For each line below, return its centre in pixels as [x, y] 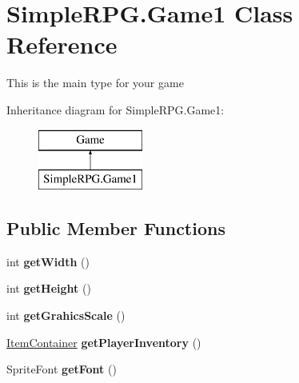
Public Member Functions [116, 228]
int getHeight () [49, 288]
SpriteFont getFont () [62, 369]
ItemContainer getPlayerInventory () [104, 342]
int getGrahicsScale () [66, 315]
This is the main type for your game [95, 83]
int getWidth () [48, 261]
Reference [62, 44]
